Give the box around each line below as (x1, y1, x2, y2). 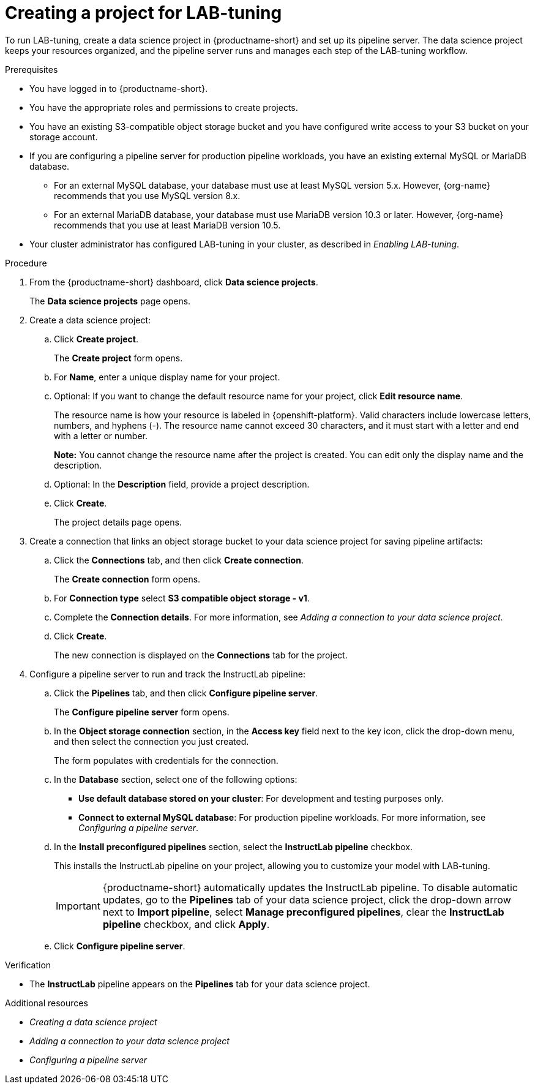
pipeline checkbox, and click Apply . (102, 918, 270, 930)
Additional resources (5, 997, 88, 1008)
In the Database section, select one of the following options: (54, 774, 297, 785)
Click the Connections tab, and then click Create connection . (54, 554, 304, 565)
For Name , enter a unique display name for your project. (54, 371, 280, 382)
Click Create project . (54, 333, 138, 344)
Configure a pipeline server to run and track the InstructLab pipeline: (29, 668, 305, 679)
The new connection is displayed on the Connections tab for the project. (54, 649, 348, 660)
